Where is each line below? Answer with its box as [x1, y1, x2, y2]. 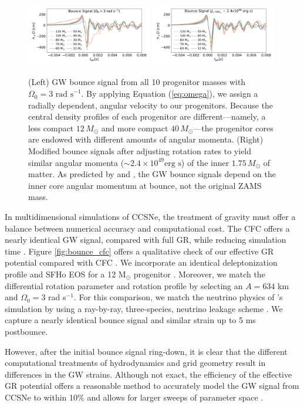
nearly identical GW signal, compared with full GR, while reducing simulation [5, 233, 286, 246]
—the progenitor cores [193, 121, 273, 134]
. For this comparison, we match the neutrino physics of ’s [73, 291, 283, 303]
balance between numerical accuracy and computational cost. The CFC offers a [5, 222, 290, 234]
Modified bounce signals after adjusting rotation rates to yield [28, 145, 252, 157]
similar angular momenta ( [28, 156, 124, 168]
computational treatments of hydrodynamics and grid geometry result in [5, 357, 266, 369]
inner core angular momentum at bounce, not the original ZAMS [28, 179, 262, 191]
